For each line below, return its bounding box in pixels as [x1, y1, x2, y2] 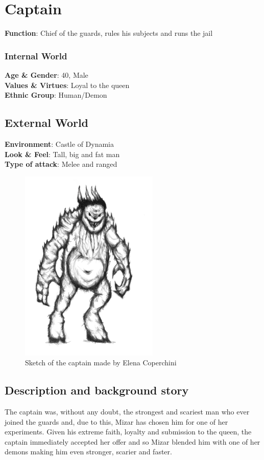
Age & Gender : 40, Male [5, 69, 88, 80]
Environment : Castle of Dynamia [5, 138, 114, 149]
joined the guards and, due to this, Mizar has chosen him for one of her [5, 416, 228, 427]
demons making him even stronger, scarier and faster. [5, 446, 172, 457]
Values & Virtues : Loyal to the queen [5, 79, 130, 90]
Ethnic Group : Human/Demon [5, 90, 107, 100]
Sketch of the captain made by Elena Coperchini [25, 357, 177, 368]
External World [5, 115, 89, 130]
